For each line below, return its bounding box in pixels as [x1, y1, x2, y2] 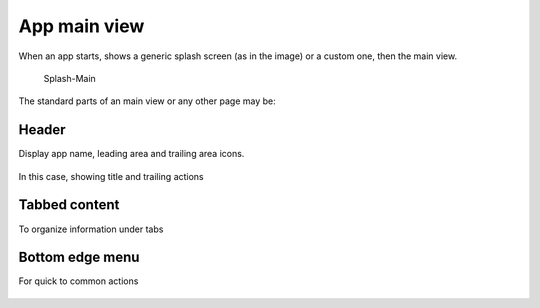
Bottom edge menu [18, 249, 140, 266]
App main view [18, 15, 145, 37]
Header [18, 121, 66, 139]
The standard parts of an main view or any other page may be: [18, 95, 276, 107]
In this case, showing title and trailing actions [18, 170, 204, 182]
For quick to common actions [18, 275, 139, 287]
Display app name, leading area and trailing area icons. [18, 148, 245, 160]
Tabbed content [18, 196, 120, 214]
